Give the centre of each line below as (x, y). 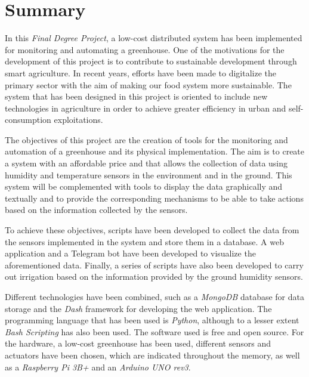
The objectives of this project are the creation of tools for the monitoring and (146, 139)
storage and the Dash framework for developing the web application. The (138, 308)
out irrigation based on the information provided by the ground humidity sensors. (154, 276)
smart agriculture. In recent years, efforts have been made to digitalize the (141, 72)
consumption (28, 120)
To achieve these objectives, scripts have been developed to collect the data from (152, 230)
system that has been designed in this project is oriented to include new (136, 96)
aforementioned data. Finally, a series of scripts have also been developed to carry (154, 265)
